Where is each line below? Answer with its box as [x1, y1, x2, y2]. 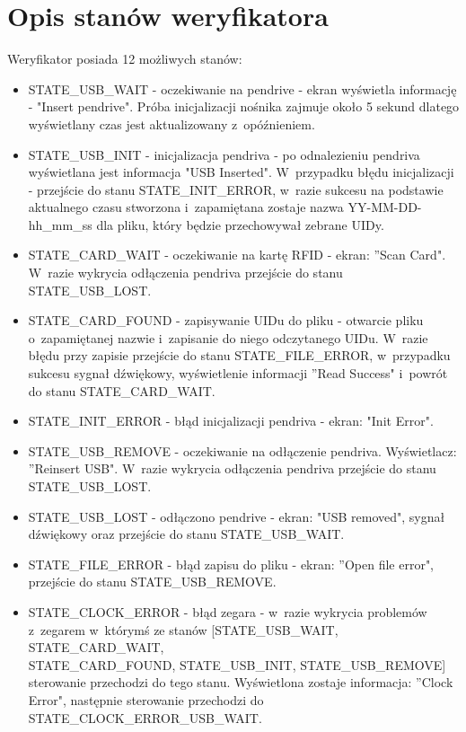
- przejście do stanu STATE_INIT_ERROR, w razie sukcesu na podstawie [28, 180, 444, 198]
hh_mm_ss [28, 215, 92, 234]
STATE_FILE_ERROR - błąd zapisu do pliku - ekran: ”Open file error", [28, 554, 435, 573]
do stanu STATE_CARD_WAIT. [28, 381, 215, 400]
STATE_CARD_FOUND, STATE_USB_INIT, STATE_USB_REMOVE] [28, 655, 446, 674]
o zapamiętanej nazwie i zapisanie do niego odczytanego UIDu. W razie [28, 328, 428, 347]
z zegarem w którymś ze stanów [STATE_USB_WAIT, [28, 620, 339, 639]
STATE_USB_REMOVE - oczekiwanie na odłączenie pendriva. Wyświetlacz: [28, 441, 457, 460]
